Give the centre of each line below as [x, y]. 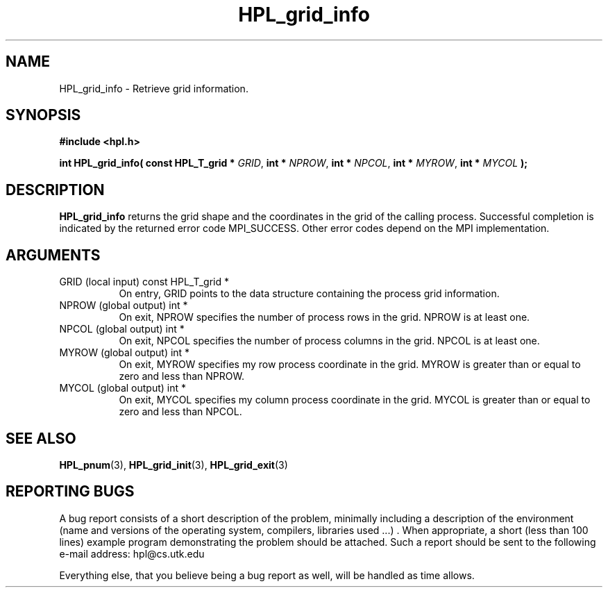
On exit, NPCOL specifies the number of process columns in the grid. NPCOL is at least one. [329, 341]
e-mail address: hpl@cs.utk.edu [132, 553]
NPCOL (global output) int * [122, 329]
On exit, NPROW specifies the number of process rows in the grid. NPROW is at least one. [324, 317]
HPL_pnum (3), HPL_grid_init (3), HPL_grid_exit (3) [174, 465]
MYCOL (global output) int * [123, 388]
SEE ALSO [41, 438]
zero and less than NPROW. [181, 376]
